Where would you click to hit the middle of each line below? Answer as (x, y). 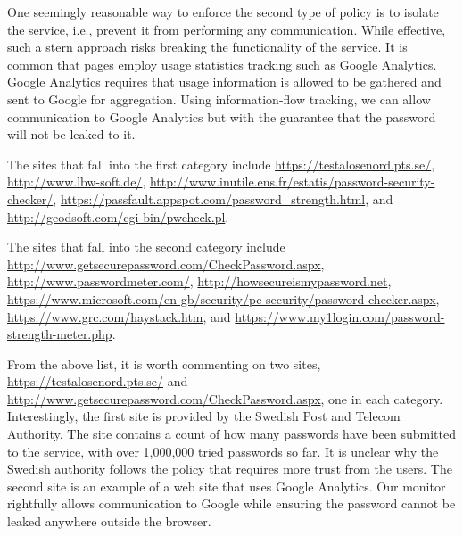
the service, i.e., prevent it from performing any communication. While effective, (227, 29)
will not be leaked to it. (71, 134)
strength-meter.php (60, 334)
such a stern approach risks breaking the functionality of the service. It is (207, 47)
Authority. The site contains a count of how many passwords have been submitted (231, 434)
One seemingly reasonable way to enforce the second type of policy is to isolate (223, 12)
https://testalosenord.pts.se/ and (98, 381)
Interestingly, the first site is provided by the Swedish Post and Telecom (204, 416)
